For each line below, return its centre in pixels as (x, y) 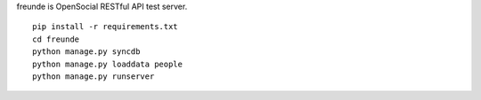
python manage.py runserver (94, 76)
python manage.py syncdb (86, 52)
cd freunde (56, 39)
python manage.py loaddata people (107, 64)
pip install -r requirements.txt (105, 27)
